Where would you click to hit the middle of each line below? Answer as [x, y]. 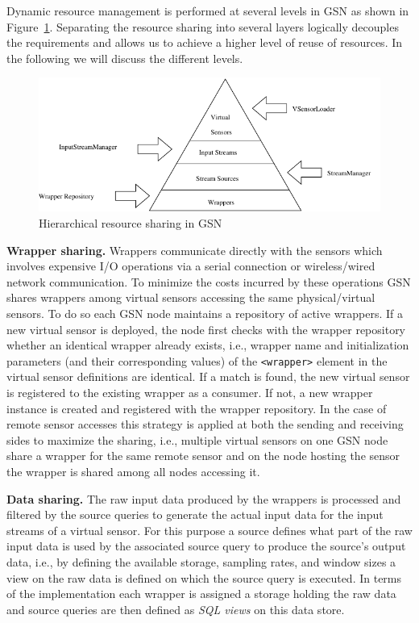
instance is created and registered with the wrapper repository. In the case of [197, 408]
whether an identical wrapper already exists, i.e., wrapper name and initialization [208, 345]
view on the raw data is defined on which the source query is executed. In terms [204, 577]
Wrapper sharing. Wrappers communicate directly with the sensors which [195, 250]
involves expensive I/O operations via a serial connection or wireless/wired [191, 266]
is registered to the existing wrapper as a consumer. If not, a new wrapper [190, 392]
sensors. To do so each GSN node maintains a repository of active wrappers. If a [205, 313]
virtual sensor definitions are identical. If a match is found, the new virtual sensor [208, 376]
